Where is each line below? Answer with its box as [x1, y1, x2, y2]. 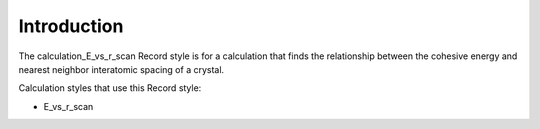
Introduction [18, 15, 124, 37]
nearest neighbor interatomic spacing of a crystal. [18, 63, 225, 75]
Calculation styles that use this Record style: [18, 82, 202, 94]
